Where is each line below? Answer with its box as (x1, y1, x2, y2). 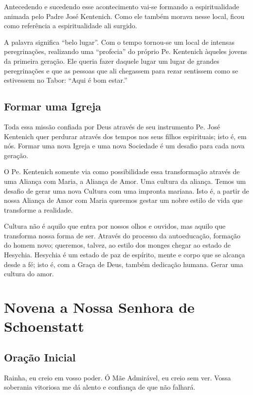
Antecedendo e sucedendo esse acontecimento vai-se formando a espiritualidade (4, 1, 239, 11)
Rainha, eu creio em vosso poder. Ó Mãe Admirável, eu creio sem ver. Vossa (4, 372, 231, 382)
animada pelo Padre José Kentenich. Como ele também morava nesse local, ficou (4, 11, 245, 21)
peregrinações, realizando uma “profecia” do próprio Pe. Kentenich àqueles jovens (4, 46, 247, 56)
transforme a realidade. (4, 204, 73, 215)
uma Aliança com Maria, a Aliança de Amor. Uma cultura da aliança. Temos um (4, 176, 246, 186)
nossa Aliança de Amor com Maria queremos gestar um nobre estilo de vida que (4, 195, 243, 205)
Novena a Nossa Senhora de (4, 297, 195, 317)
